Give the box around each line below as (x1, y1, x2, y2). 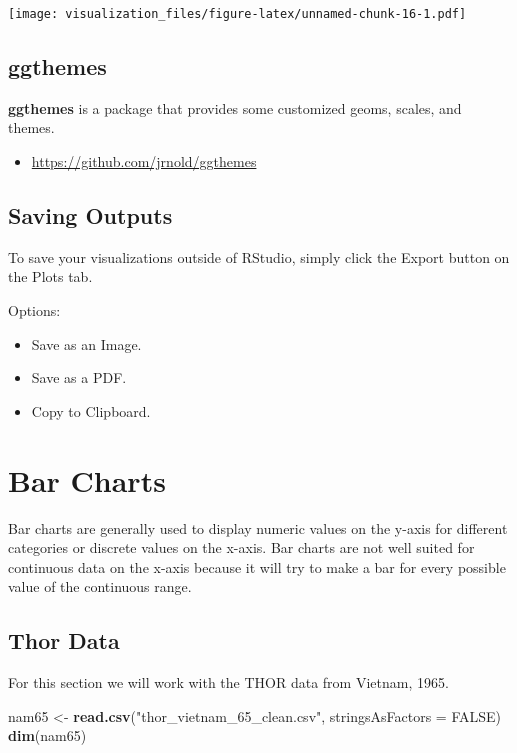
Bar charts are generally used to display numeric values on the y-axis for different (8, 517, 508, 538)
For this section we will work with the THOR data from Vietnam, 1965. (8, 672, 449, 693)
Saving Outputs (8, 200, 173, 231)
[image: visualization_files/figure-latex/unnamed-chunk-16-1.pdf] (8, 7, 467, 21)
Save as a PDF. (31, 367, 127, 388)
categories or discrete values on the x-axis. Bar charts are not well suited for (8, 537, 475, 558)
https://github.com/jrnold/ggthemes (31, 151, 257, 172)
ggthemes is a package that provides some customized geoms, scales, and (8, 97, 462, 118)
